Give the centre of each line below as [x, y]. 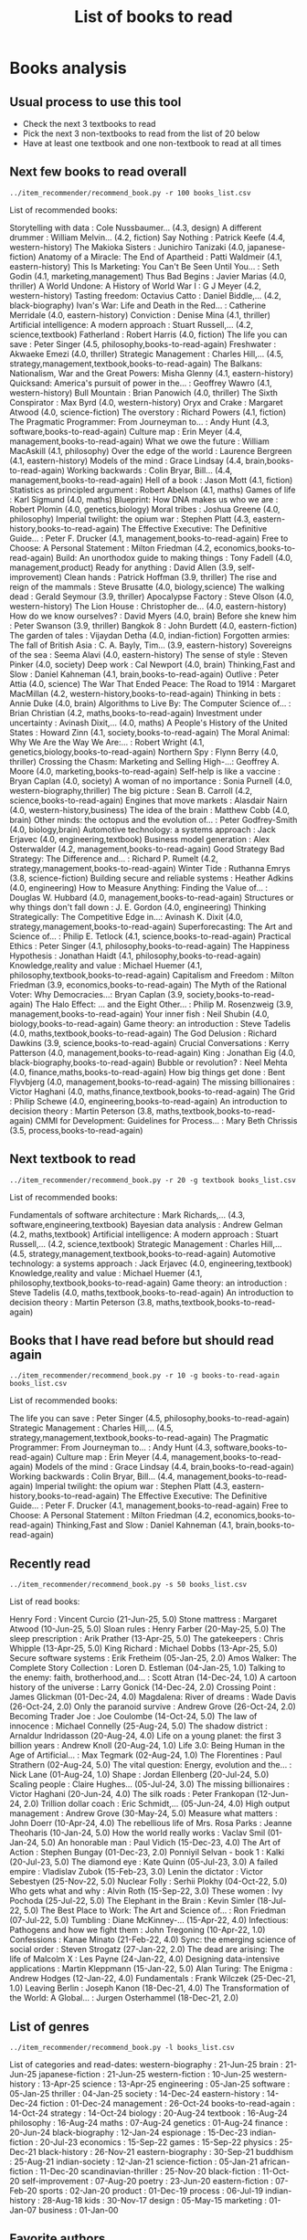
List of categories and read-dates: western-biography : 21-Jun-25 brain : [146, 2065]
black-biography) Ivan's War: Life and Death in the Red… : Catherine [138, 305]
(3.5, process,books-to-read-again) [76, 1130]
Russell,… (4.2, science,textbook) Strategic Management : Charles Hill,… [146, 1243]
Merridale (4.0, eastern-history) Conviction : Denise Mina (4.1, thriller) [140, 315]
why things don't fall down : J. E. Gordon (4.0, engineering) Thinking [138, 907]
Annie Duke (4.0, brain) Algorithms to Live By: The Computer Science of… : [150, 703]
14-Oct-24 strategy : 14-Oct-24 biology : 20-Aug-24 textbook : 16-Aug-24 [148, 2113]
